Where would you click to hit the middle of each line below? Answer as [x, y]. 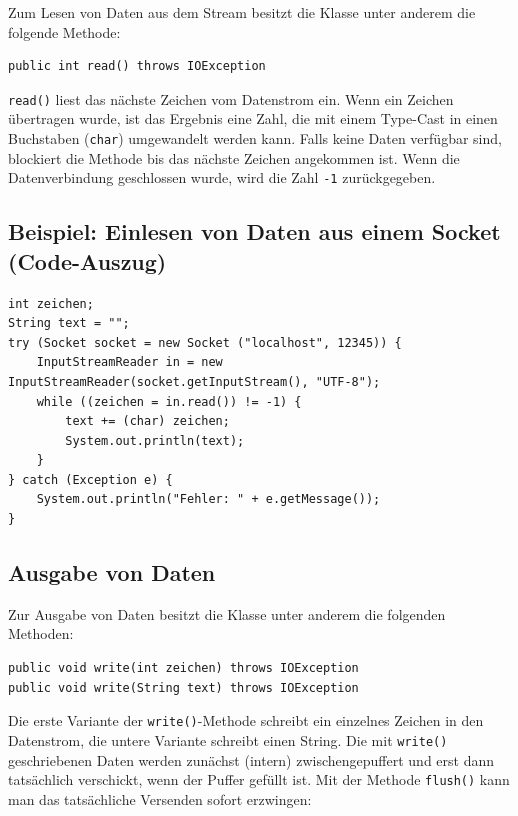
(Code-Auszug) [87, 260]
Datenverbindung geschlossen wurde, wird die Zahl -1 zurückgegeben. [222, 177]
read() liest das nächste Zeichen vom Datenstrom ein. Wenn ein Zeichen [231, 98]
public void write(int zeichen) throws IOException [183, 668]
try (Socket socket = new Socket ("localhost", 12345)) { [205, 342]
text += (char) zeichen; [147, 421]
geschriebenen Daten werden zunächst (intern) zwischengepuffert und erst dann [251, 759]
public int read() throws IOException [137, 66]
